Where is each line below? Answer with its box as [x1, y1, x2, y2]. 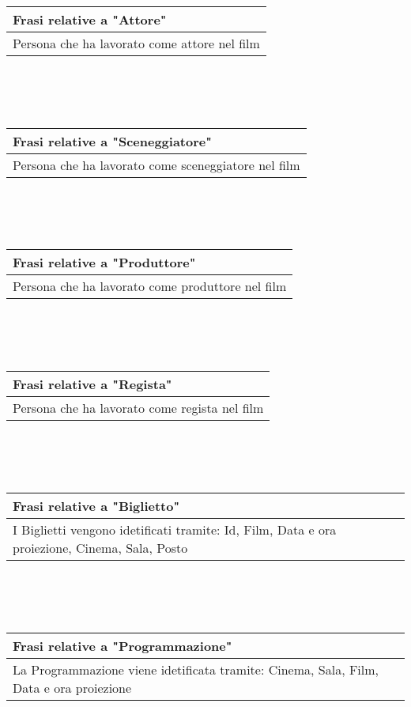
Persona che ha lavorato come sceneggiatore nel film [13, 155, 300, 174]
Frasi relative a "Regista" [13, 375, 172, 394]
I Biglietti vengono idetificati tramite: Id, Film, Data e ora [13, 520, 337, 539]
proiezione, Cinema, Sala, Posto [13, 538, 188, 557]
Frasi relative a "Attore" [13, 9, 167, 28]
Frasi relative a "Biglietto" [13, 496, 180, 515]
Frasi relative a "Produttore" [13, 253, 196, 272]
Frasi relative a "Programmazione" [13, 636, 232, 655]
